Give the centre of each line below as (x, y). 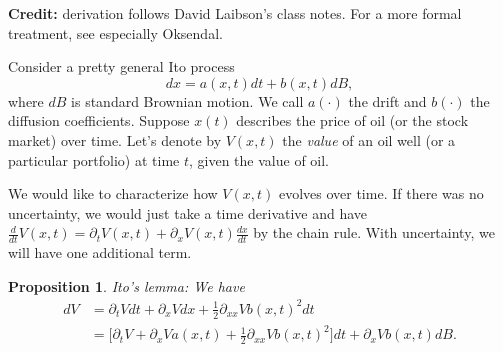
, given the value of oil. (259, 159)
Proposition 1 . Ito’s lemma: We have (126, 285)
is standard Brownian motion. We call (187, 100)
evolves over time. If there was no (381, 193)
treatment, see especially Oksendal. (115, 32)
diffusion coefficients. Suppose (99, 120)
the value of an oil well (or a (369, 139)
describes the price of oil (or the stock (352, 120)
